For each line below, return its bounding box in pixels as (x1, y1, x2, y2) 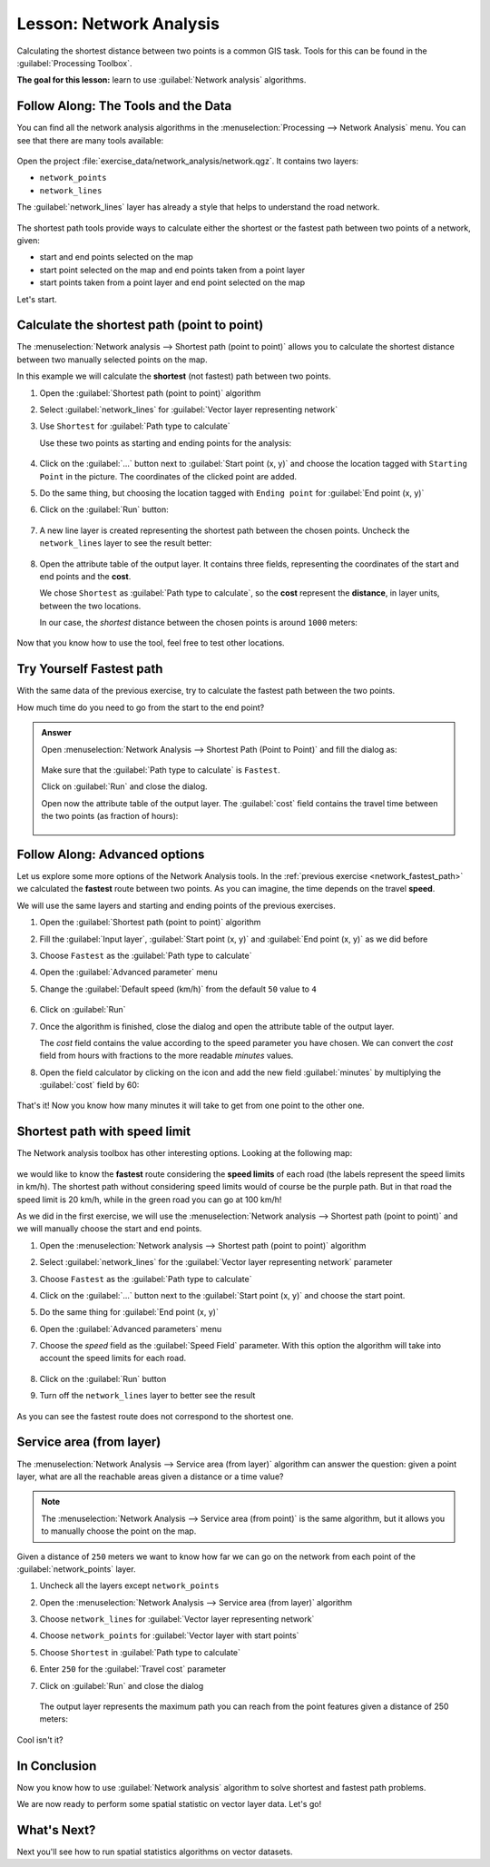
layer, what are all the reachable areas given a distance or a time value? (16, 1471, 284, 1482)
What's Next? (16, 1822, 96, 1838)
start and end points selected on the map (39, 252, 194, 262)
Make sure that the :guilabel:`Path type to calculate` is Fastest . (41, 764, 280, 775)
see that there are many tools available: (16, 134, 164, 145)
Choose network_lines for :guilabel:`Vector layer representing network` (39, 1614, 315, 1625)
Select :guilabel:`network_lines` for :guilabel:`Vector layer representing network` (39, 404, 338, 415)
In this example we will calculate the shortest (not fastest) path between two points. (16, 370, 331, 381)
